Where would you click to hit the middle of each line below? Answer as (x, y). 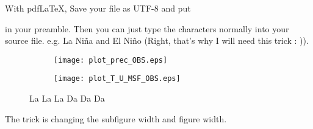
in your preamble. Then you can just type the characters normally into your (147, 28)
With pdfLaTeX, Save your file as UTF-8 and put (98, 8)
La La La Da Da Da (67, 98)
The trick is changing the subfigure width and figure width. (116, 118)
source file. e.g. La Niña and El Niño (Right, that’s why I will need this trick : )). (157, 40)
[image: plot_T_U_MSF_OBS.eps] (117, 79)
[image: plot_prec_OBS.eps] (111, 60)
